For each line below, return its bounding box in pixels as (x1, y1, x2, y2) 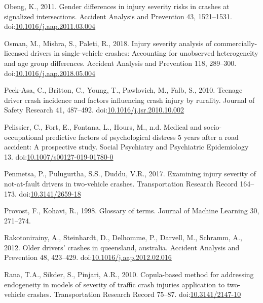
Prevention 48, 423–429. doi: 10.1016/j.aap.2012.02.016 (4, 252, 172, 262)
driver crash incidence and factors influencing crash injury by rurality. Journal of (4, 94, 255, 105)
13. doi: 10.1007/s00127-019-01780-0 (4, 151, 114, 162)
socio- (204, 121, 222, 132)
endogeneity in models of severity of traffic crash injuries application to (4, 279, 225, 289)
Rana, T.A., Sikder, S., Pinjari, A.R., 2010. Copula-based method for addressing (4, 269, 254, 280)
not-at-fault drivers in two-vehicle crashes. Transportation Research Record (4, 178, 238, 188)
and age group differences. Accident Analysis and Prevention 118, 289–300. (4, 57, 237, 68)
